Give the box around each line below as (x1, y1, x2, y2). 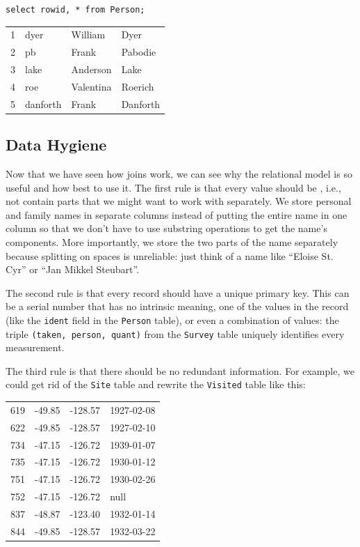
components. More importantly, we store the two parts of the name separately (6, 234, 338, 249)
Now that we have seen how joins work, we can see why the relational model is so (6, 167, 352, 181)
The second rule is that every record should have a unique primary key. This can (6, 285, 350, 300)
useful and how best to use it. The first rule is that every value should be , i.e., (6, 180, 341, 194)
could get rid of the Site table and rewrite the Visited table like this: (6, 377, 306, 392)
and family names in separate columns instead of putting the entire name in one (6, 207, 347, 222)
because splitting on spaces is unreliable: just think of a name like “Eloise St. (6, 248, 334, 263)
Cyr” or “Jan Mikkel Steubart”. (6, 262, 140, 277)
